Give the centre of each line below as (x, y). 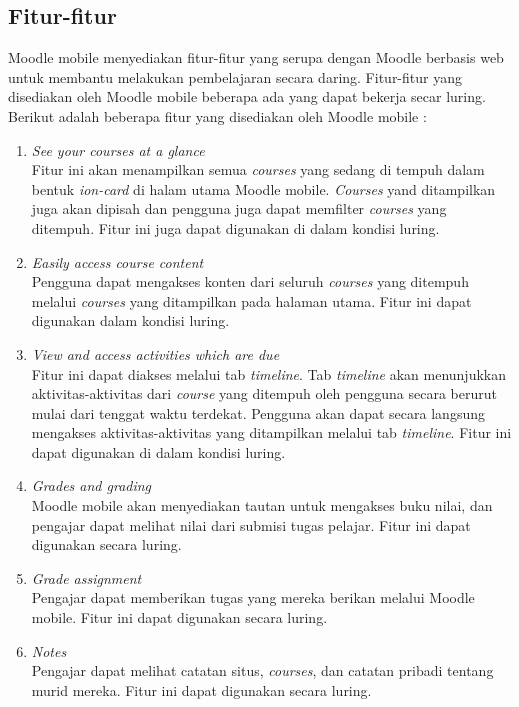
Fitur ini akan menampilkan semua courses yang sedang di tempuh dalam (258, 169)
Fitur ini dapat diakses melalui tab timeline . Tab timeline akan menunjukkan (268, 373)
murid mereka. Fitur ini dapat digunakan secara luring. (201, 689)
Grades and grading (91, 485)
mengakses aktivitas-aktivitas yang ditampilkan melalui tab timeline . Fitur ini (271, 432)
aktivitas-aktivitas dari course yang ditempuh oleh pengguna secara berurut (264, 393)
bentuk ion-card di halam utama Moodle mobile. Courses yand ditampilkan (263, 188)
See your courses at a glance (118, 149)
